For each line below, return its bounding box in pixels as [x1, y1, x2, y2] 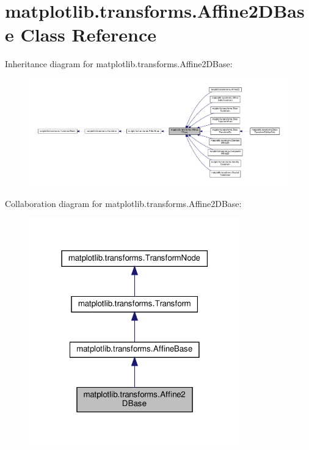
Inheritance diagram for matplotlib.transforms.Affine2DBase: [5, 57, 233, 70]
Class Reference [20, 22, 156, 47]
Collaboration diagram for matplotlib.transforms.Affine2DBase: [5, 197, 242, 209]
